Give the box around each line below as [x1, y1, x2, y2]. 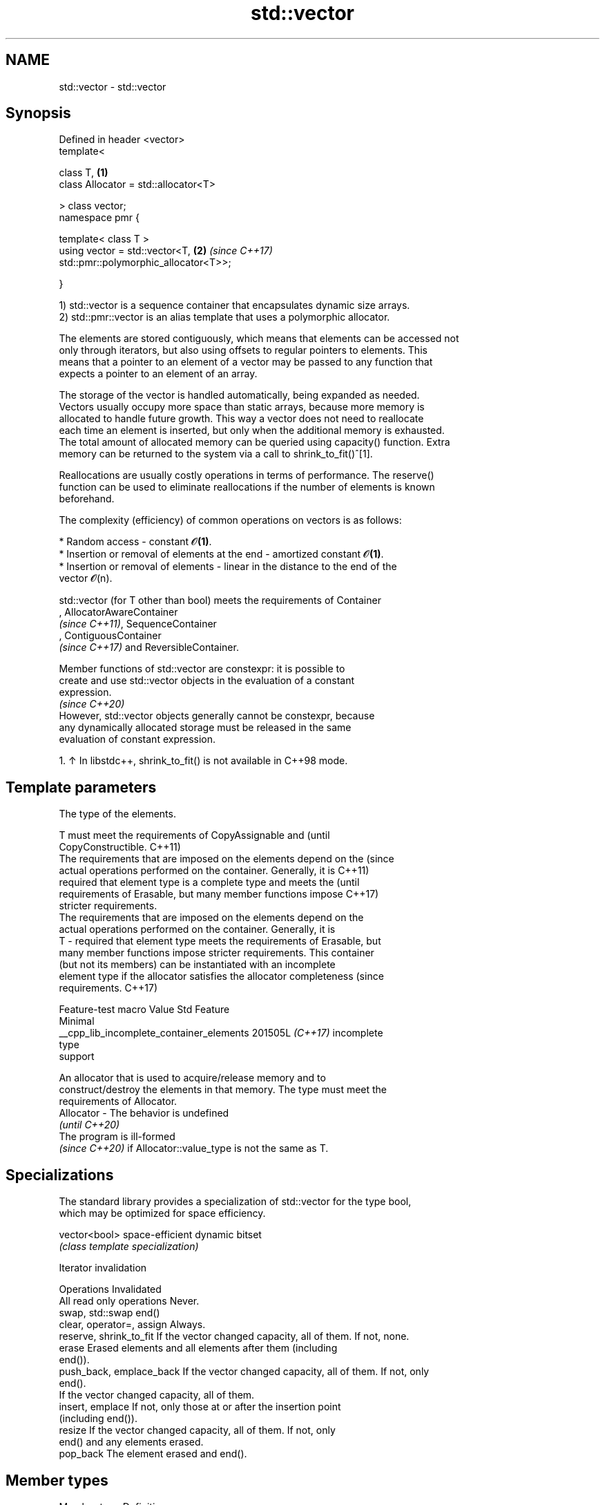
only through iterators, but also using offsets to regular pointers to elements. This [59, 344, 428, 357]
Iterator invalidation [59, 1262, 147, 1274]
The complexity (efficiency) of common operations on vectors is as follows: [59, 514, 402, 527]
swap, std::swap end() [59, 1307, 160, 1319]
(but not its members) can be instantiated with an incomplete [59, 958, 336, 971]
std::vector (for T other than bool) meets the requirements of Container [59, 594, 381, 607]
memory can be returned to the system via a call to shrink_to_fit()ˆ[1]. [59, 448, 373, 460]
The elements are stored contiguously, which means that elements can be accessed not [59, 332, 459, 345]
